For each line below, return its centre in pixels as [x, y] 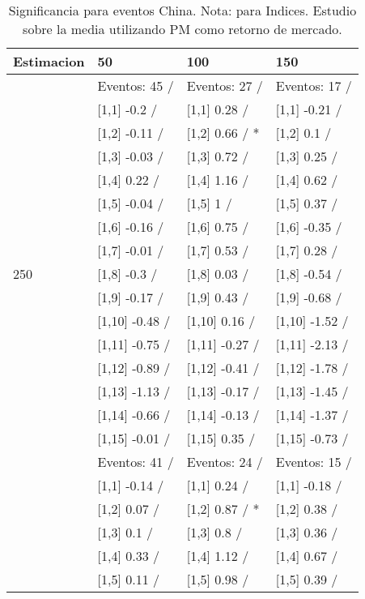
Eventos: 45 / [136, 86]
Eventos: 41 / [136, 462]
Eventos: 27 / [225, 86]
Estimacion [49, 61]
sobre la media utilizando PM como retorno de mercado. [182, 29]
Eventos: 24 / [225, 462]
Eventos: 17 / [314, 86]
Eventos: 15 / [314, 462]
